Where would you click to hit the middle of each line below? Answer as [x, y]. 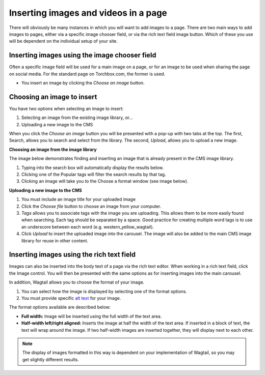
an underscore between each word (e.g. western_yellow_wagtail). [88, 227]
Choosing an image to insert [53, 97]
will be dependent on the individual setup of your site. [63, 41]
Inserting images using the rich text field [72, 255]
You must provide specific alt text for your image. [71, 298]
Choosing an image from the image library [53, 149]
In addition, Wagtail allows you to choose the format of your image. [77, 282]
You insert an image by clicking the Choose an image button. [83, 83]
